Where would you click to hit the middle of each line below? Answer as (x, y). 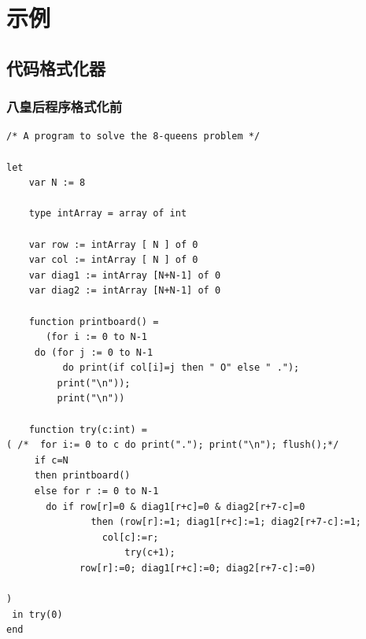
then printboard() (82, 476)
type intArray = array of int (108, 214)
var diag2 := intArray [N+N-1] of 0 (125, 291)
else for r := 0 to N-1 (96, 491)
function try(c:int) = (88, 429)
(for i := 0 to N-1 (96, 337)
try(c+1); (150, 553)
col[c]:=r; (130, 537)
